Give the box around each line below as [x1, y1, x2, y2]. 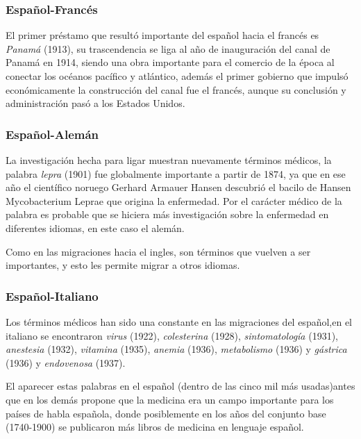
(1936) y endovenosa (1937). [6, 355, 126, 370]
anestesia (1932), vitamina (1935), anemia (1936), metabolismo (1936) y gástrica [6, 342, 347, 356]
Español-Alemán [6, 125, 99, 142]
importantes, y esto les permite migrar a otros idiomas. [6, 258, 240, 272]
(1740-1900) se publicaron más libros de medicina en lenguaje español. [6, 420, 304, 434]
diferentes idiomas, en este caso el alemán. [6, 220, 185, 235]
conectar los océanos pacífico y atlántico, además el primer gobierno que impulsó [6, 69, 349, 83]
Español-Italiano [6, 287, 99, 304]
